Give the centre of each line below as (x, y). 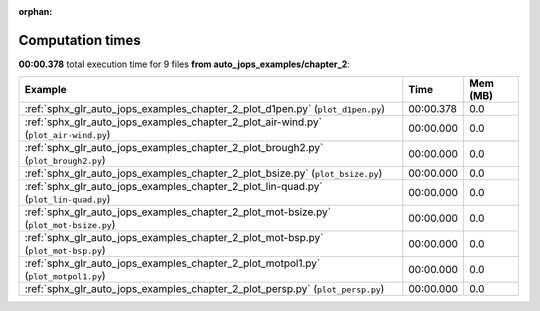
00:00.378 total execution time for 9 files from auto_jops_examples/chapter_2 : (184, 64)
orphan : (35, 11)
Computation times (79, 40)
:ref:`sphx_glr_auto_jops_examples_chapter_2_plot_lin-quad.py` (174, 187)
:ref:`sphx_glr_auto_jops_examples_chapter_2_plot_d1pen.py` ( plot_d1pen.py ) (204, 109)
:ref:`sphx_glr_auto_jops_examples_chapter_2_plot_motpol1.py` (172, 263)
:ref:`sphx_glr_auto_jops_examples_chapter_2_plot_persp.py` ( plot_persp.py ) (204, 289)
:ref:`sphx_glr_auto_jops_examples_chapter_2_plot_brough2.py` (174, 148)
